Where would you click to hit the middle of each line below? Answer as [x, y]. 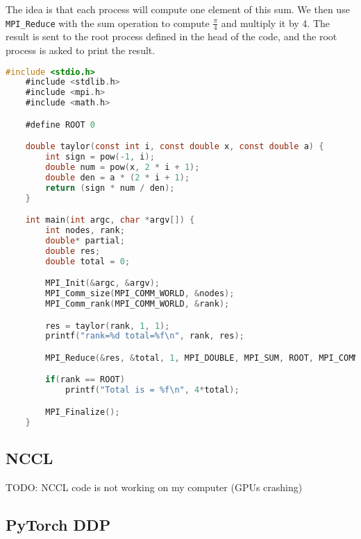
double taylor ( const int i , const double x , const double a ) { [175, 147]
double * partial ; [85, 240]
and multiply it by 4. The [276, 23]
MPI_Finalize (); [83, 412]
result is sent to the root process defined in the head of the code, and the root [171, 36]
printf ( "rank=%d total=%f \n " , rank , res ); [145, 336]
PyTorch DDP [58, 524]
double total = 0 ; [88, 261]
